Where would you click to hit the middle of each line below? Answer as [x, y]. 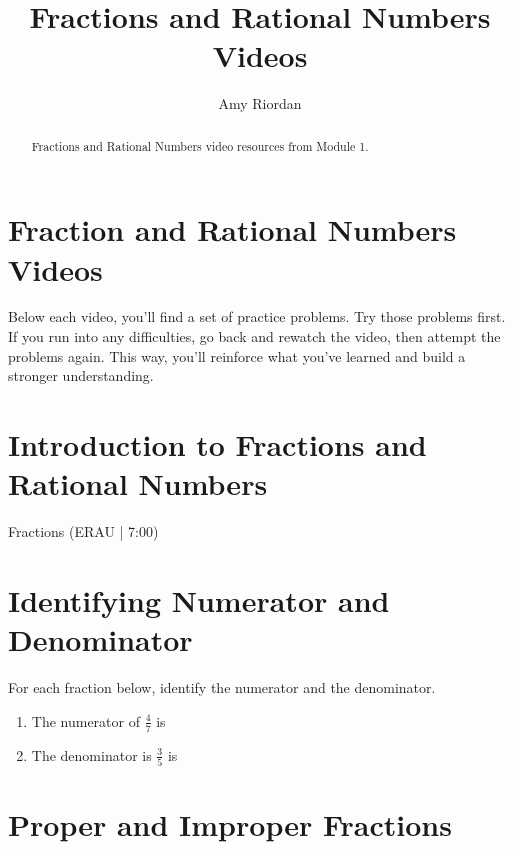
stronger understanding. [81, 375]
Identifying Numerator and [199, 599]
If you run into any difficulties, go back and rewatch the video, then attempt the [254, 336]
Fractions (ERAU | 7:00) [83, 531]
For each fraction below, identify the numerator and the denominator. [222, 687]
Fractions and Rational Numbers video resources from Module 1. [200, 145]
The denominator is [91, 754]
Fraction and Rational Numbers [232, 229]
